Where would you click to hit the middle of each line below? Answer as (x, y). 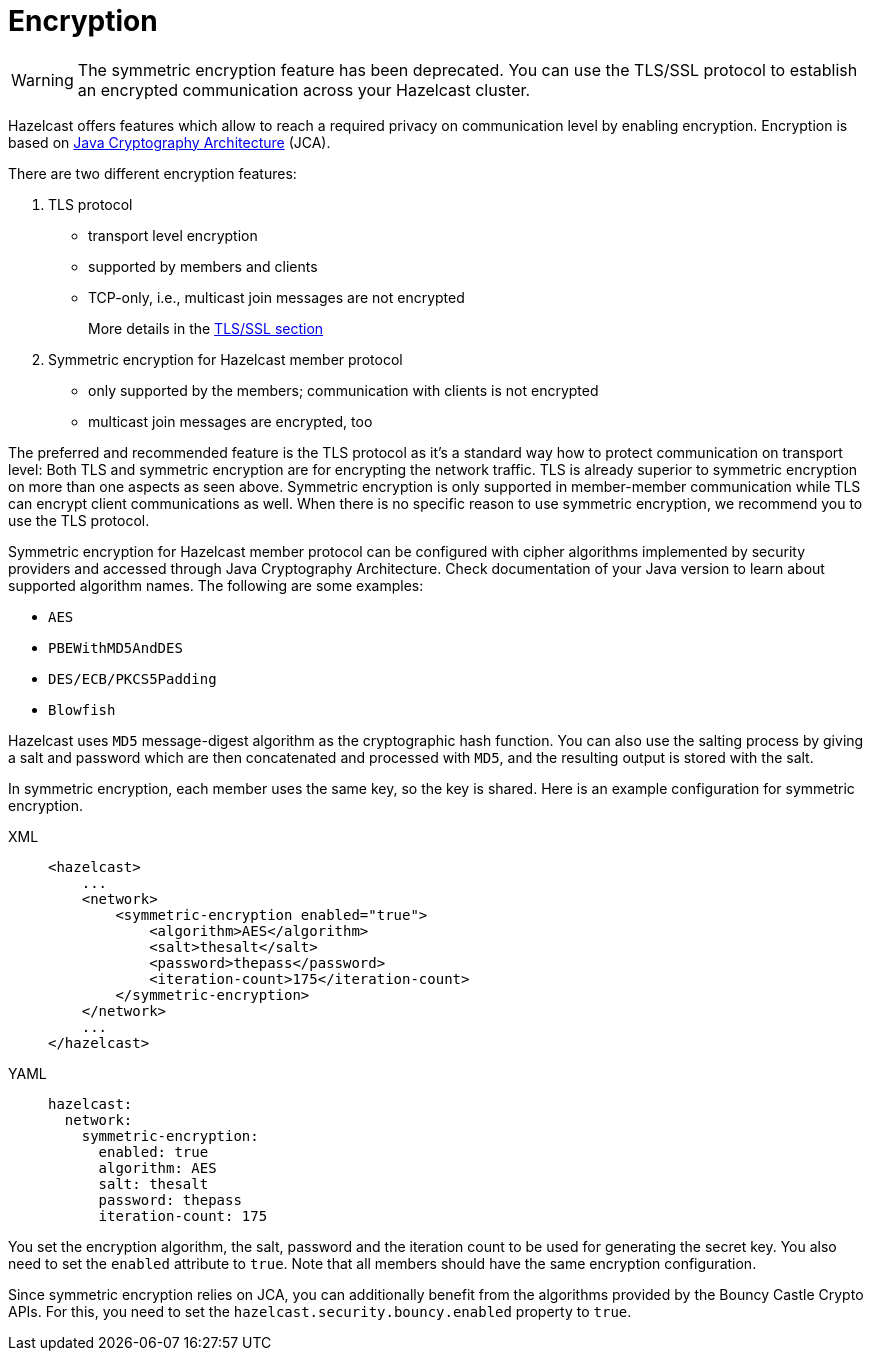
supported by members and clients (203, 266)
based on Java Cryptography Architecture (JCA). (169, 142)
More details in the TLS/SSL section (206, 328)
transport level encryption (173, 235)
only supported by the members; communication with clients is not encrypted (343, 390)
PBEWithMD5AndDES (115, 647)
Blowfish (82, 709)
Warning (42, 79)
